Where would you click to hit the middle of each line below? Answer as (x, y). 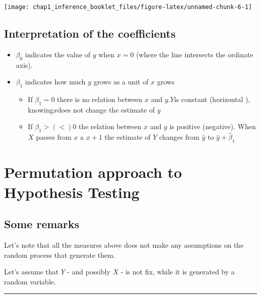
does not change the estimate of (106, 109)
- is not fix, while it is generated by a (178, 272)
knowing (41, 109)
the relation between (110, 126)
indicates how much (55, 82)
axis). (24, 65)
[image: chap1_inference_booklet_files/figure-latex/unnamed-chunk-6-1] (128, 7)
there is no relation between (100, 99)
